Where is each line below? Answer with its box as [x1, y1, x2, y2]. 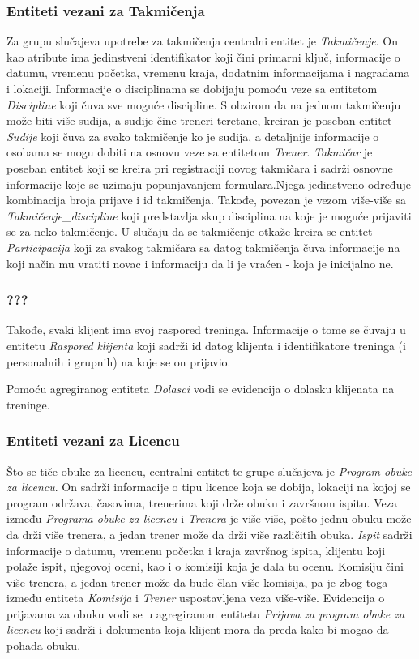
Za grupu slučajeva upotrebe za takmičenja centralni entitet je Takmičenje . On [6, 32, 399, 49]
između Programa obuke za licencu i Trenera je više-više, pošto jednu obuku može [6, 510, 412, 527]
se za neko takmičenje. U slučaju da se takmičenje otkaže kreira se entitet [6, 223, 373, 240]
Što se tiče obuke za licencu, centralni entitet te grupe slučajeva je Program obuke [6, 462, 413, 479]
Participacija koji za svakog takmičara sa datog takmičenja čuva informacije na [6, 238, 400, 255]
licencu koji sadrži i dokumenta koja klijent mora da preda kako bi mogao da [6, 621, 389, 638]
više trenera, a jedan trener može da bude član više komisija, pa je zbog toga [6, 573, 388, 590]
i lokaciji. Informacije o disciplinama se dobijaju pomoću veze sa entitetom [6, 80, 378, 96]
